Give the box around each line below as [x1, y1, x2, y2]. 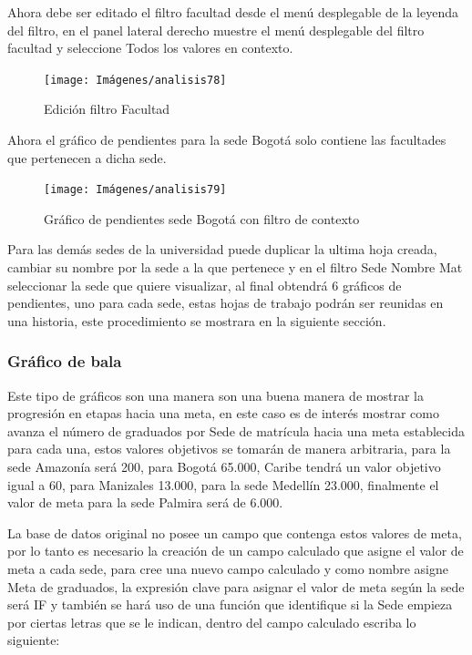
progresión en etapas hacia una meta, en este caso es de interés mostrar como [7, 404, 439, 423]
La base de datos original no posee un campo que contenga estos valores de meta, [7, 523, 462, 542]
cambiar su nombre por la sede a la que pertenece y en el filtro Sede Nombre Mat [7, 258, 463, 277]
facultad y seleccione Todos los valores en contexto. [7, 38, 293, 57]
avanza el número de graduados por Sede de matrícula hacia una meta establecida [7, 421, 465, 440]
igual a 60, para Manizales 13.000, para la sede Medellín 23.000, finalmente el [7, 475, 439, 494]
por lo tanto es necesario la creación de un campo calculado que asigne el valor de [7, 541, 464, 560]
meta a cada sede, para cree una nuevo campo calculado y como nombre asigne [7, 559, 448, 578]
